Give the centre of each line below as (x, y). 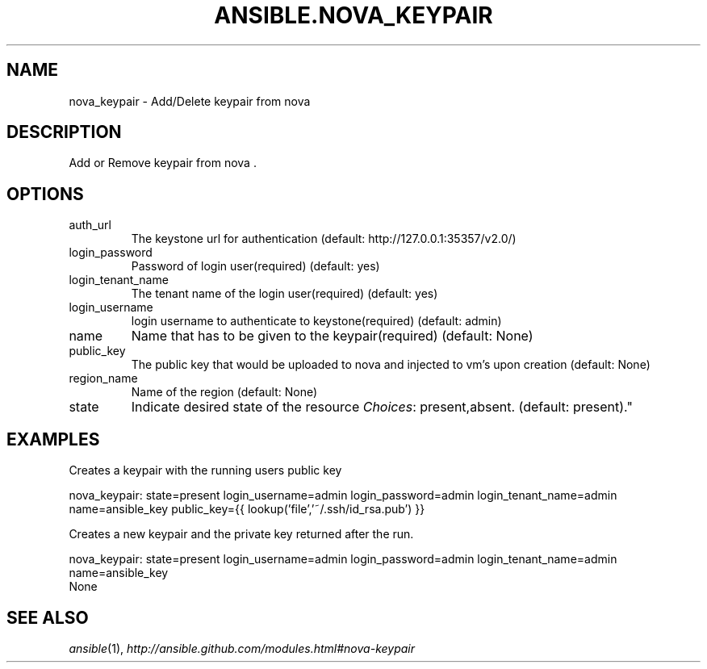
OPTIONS (45, 194)
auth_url (90, 225)
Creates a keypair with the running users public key (205, 470)
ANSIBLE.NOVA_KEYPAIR (353, 15)
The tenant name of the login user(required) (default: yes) (284, 294)
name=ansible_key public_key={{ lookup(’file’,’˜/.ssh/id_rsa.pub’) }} (247, 509)
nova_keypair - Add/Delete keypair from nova (190, 101)
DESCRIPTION (64, 132)
